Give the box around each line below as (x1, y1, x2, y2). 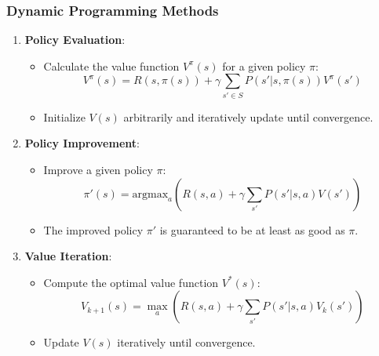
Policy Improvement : (24, 135, 140, 151)
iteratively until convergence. (117, 334, 256, 351)
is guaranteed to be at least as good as (159, 221, 345, 238)
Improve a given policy (43, 161, 153, 177)
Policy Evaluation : (24, 31, 126, 48)
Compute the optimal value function (43, 274, 219, 290)
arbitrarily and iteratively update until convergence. (123, 108, 374, 125)
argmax (132, 188, 169, 200)
